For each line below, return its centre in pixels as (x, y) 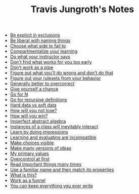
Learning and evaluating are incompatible (53, 137)
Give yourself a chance (34, 89)
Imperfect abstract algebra (38, 121)
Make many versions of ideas (41, 148)
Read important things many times (46, 164)
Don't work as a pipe (32, 67)
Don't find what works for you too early (51, 62)
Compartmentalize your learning (43, 51)
